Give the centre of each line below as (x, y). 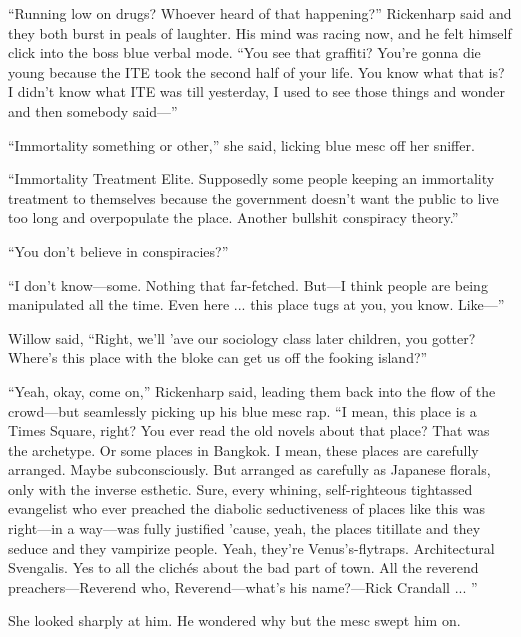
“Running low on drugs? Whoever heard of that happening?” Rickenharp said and (260, 13)
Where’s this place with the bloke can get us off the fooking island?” (218, 357)
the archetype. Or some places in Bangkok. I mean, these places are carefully (243, 449)
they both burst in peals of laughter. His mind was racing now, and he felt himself (260, 32)
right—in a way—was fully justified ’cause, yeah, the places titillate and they (244, 528)
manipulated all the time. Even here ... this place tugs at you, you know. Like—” (256, 304)
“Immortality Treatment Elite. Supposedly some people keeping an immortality (251, 178)
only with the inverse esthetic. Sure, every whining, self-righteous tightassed (240, 488)
